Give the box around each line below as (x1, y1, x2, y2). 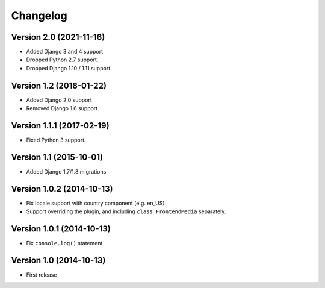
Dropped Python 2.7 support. (26, 56, 99, 63)
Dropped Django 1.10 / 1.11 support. (26, 64, 113, 72)
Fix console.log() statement (26, 240, 103, 247)
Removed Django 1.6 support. (26, 105, 99, 112)
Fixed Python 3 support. (26, 136, 87, 144)
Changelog (11, 9, 67, 22)
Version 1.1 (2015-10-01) (11, 152, 104, 162)
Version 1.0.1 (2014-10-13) (11, 224, 111, 234)
